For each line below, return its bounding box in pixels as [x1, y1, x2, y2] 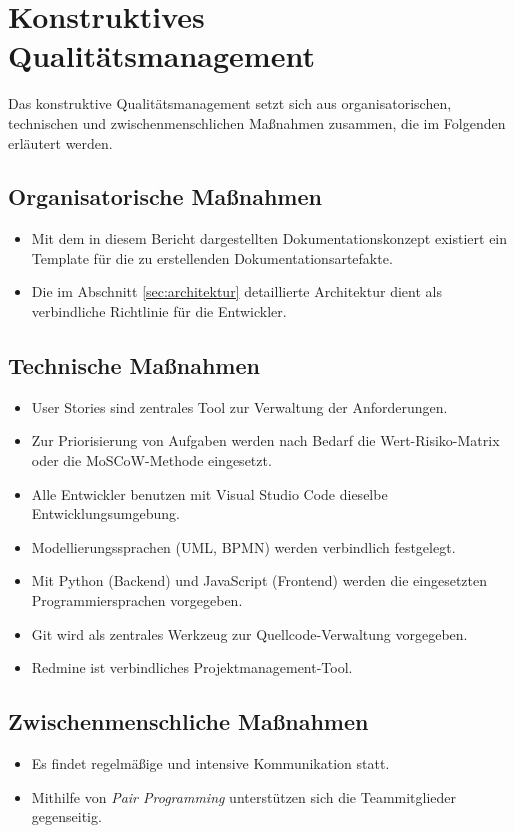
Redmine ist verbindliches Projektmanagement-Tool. [31, 657, 353, 678]
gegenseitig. [31, 806, 102, 827]
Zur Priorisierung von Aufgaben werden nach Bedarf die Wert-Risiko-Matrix [31, 430, 500, 451]
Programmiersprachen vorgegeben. [31, 590, 243, 611]
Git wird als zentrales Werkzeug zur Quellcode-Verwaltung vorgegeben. [31, 623, 468, 644]
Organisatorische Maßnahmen [8, 181, 322, 212]
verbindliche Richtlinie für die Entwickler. [31, 301, 287, 322]
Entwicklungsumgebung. [31, 503, 180, 524]
